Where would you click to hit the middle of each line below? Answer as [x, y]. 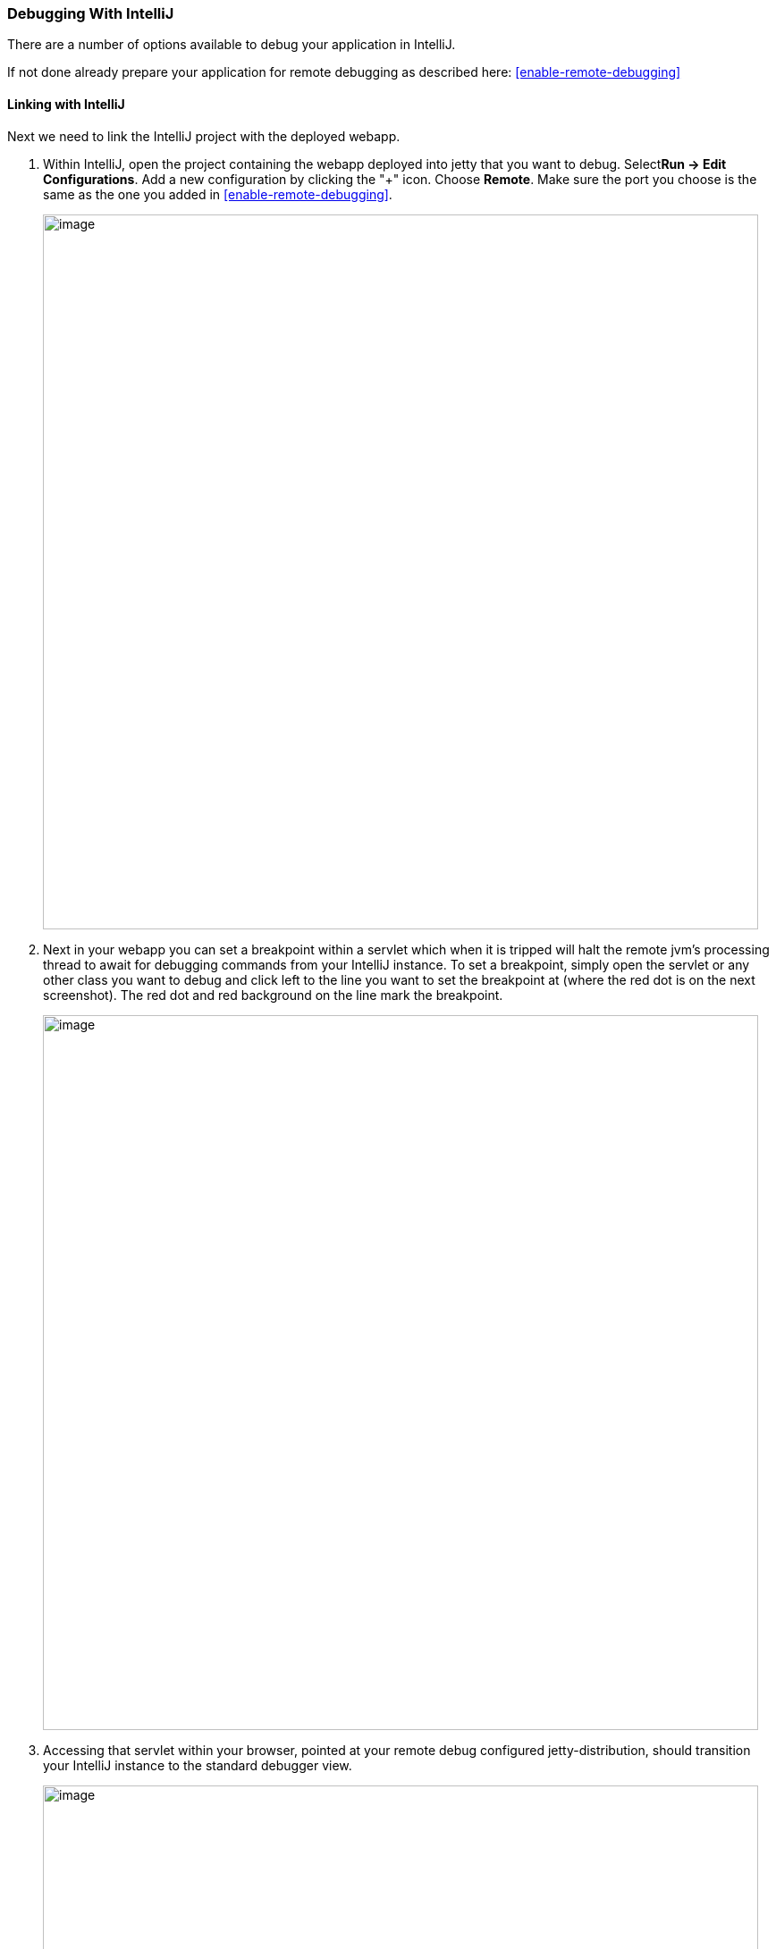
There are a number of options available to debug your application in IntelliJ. [232, 45]
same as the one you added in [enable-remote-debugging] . [218, 194]
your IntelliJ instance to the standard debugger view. [198, 1765]
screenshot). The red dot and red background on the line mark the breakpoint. [273, 995]
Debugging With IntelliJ [91, 13]
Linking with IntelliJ [66, 104]
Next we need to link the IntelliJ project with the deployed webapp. [204, 136]
